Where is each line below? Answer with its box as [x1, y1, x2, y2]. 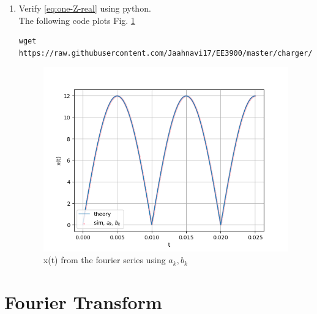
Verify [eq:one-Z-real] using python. [18, 2, 151, 14]
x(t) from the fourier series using [43, 253, 166, 266]
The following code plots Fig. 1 [18, 13, 135, 26]
